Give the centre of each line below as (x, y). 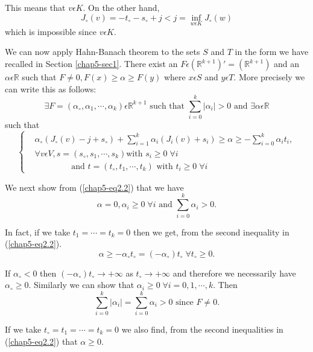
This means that (35, 7)
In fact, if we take (38, 232)
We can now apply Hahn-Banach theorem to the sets (103, 52)
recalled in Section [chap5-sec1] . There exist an (91, 63)
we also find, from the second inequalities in (202, 329)
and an (287, 63)
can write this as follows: (51, 88)
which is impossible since (51, 31)
